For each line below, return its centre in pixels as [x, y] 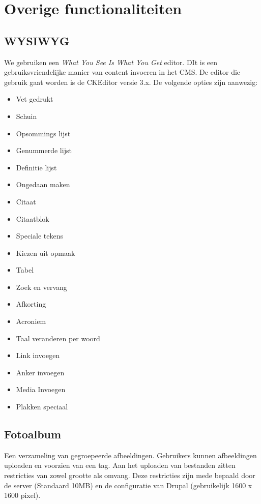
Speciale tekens [40, 236]
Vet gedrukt [35, 99]
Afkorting [31, 304]
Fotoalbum [33, 434]
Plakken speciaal [42, 407]
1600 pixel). [22, 495]
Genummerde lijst [44, 150]
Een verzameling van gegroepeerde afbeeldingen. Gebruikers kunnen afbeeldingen [130, 455]
